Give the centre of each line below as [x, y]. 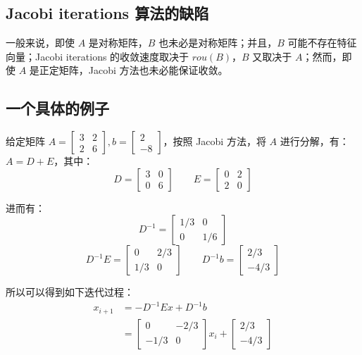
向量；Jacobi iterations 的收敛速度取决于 [98, 56]
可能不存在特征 [322, 43]
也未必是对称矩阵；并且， [218, 43]
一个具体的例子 [57, 108]
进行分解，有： [314, 141]
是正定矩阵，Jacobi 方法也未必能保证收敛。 [129, 70]
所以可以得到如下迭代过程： [70, 292]
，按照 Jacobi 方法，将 [214, 141]
